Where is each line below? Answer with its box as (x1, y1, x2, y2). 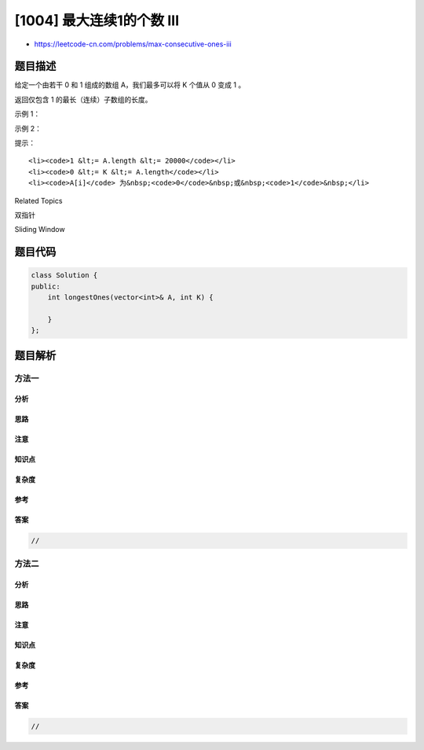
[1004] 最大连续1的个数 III (14, 12, 180, 29)
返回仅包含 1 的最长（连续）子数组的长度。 (14, 94, 152, 104)
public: (31, 281, 60, 291)
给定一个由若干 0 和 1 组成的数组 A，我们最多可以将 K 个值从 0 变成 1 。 (14, 80, 246, 90)
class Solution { (31, 271, 98, 280)
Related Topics (14, 196, 63, 205)
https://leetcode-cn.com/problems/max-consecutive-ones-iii (34, 39, 232, 49)
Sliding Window (14, 225, 66, 234)
